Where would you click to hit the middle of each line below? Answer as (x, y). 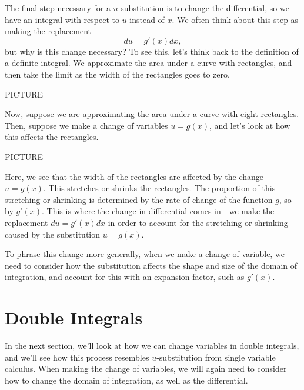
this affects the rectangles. (52, 137)
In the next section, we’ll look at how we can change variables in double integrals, (152, 345)
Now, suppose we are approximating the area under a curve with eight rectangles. (152, 114)
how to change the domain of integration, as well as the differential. (126, 380)
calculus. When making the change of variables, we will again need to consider (146, 369)
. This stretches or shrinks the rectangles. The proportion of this (159, 188)
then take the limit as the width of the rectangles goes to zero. (117, 74)
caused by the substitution (53, 234)
